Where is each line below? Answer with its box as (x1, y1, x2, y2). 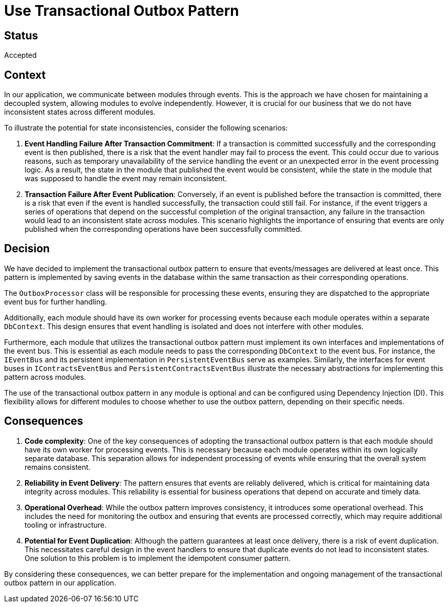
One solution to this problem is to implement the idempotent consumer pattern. (25, 553, 291, 562)
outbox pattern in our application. (4, 578, 116, 587)
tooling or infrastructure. (25, 520, 106, 529)
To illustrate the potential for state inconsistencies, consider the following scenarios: (4, 123, 288, 133)
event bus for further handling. (4, 297, 107, 306)
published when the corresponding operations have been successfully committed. (25, 225, 302, 234)
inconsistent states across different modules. (4, 107, 156, 117)
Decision (4, 242, 50, 255)
